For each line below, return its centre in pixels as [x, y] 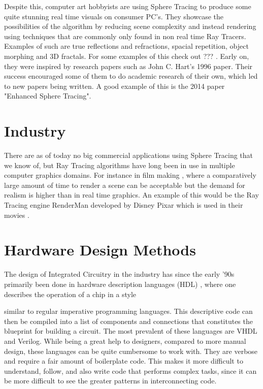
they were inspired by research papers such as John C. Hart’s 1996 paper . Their [128, 66]
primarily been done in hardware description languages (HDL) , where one [120, 284]
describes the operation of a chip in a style [70, 294]
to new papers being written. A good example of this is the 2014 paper [114, 86]
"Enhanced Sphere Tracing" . [48, 96]
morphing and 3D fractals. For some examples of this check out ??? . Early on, [127, 56]
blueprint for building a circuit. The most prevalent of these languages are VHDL [131, 331]
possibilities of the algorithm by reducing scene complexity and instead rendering [130, 26]
